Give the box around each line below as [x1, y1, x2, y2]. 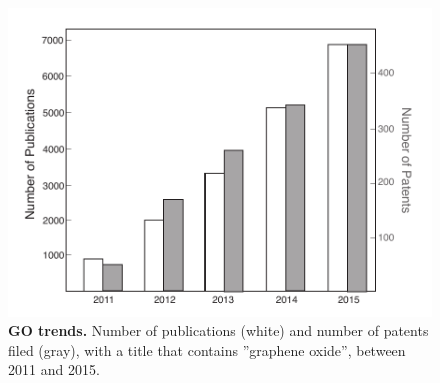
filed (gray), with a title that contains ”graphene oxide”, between [8, 339, 406, 360]
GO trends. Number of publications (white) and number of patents [8, 320, 429, 341]
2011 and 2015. [8, 359, 100, 380]
